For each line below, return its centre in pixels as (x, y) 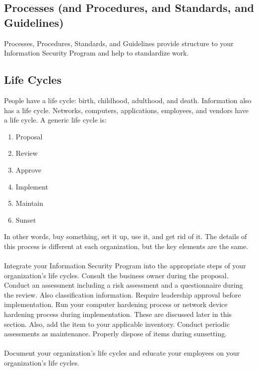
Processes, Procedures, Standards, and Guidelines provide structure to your (119, 43)
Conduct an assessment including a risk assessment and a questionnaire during (124, 285)
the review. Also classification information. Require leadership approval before (123, 294)
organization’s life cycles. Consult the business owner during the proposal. (116, 275)
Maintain (30, 203)
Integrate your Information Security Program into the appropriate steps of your (125, 266)
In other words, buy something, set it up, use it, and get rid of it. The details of (126, 236)
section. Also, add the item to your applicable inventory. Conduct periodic (117, 324)
